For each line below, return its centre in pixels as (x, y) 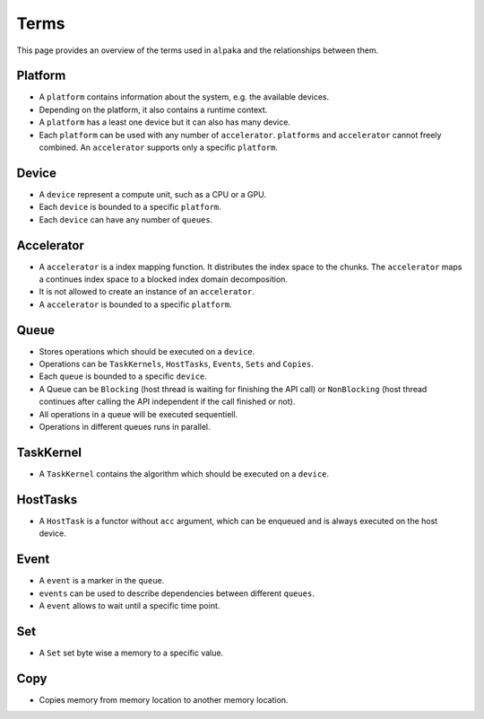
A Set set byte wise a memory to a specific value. (131, 653)
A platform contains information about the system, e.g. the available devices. (184, 97)
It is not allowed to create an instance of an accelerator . (147, 292)
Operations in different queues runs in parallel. (125, 427)
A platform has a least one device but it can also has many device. (165, 122)
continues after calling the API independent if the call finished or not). (167, 402)
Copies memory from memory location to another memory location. (164, 699)
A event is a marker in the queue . (102, 581)
